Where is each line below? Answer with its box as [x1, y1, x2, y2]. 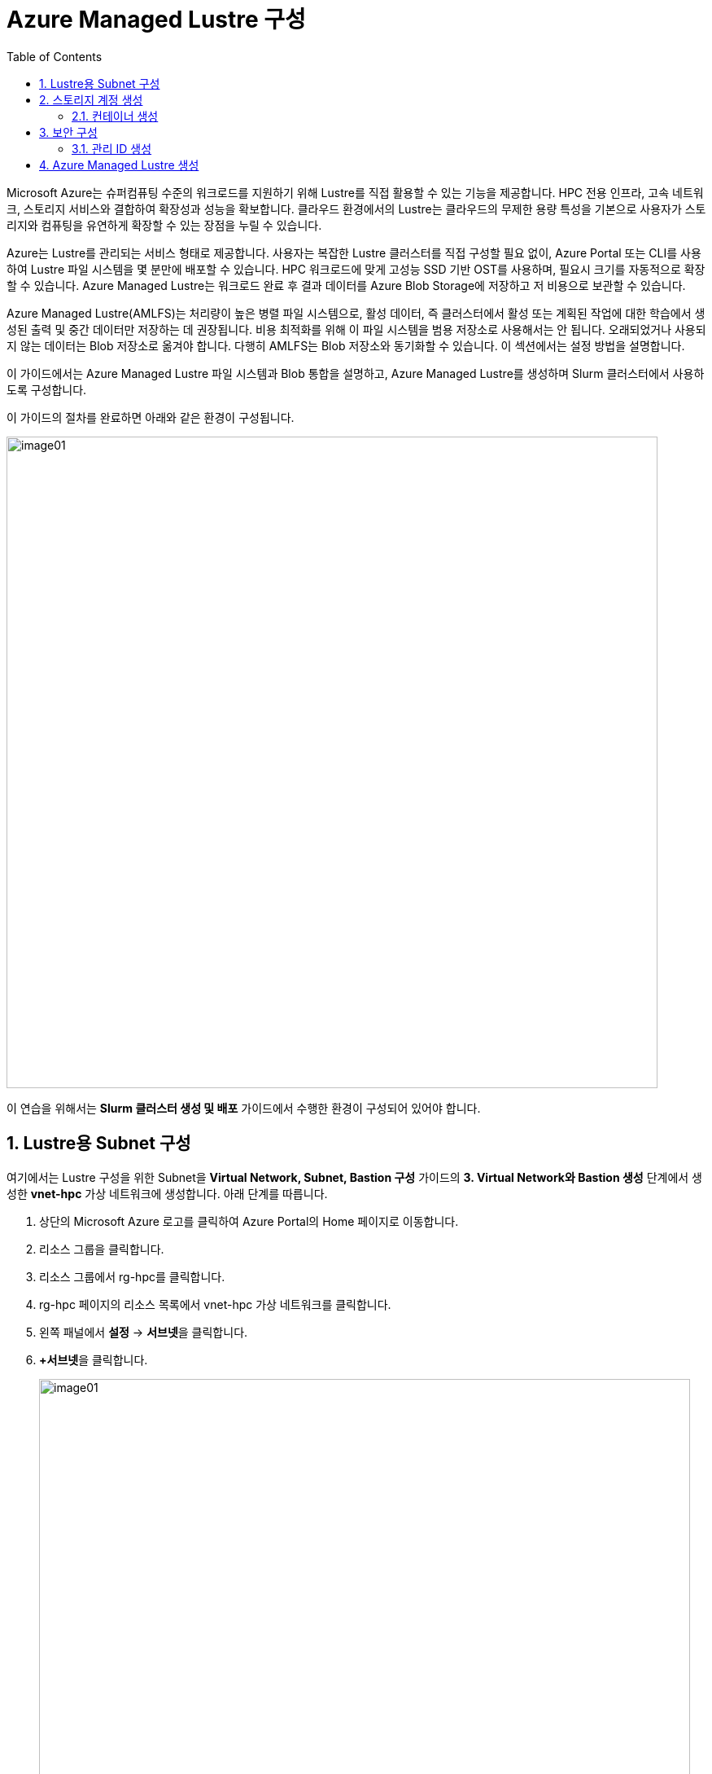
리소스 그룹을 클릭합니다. [39, 1241, 164, 1256]
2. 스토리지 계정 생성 [39, 92, 143, 107]
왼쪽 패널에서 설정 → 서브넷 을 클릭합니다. [39, 1324, 248, 1339]
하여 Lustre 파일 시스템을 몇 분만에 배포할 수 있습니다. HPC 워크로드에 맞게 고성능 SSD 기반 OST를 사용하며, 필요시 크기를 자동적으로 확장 [7, 261, 705, 276]
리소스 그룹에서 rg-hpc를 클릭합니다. [39, 1269, 225, 1284]
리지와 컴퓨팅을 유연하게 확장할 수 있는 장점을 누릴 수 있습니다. [7, 217, 322, 232]
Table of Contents [7, 49, 103, 64]
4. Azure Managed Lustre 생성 [39, 157, 199, 172]
